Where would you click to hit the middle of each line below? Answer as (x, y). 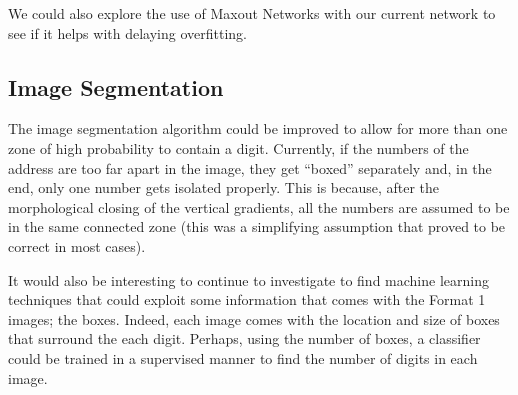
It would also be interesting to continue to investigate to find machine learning (248, 279)
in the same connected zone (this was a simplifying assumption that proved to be (257, 226)
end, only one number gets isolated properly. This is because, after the (224, 187)
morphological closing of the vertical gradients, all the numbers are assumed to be (259, 206)
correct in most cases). (77, 245)
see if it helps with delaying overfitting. (127, 32)
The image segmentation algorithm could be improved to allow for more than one (258, 128)
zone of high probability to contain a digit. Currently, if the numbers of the (238, 147)
